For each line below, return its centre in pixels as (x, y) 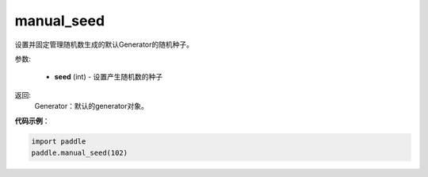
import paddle (59, 142)
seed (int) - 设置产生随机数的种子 (109, 77)
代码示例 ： (32, 121)
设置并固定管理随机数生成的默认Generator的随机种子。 (104, 44)
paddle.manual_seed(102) (80, 152)
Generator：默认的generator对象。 (91, 106)
